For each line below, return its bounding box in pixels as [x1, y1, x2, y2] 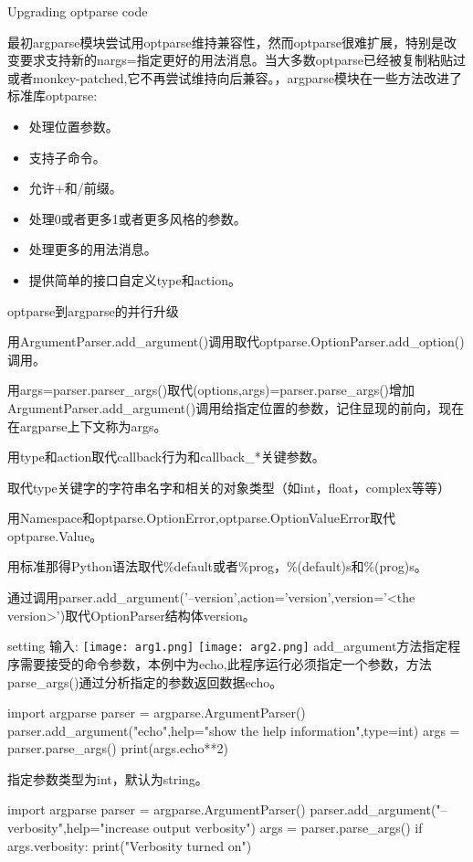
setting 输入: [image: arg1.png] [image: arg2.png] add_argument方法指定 [7, 636, 448, 655]
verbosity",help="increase [7, 818, 149, 837]
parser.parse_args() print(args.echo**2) [7, 739, 229, 758]
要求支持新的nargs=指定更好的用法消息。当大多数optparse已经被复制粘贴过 [19, 50, 466, 69]
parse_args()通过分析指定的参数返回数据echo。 [7, 672, 283, 691]
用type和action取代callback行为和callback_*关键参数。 [7, 447, 325, 466]
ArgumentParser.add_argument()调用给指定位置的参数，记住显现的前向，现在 [7, 398, 465, 417]
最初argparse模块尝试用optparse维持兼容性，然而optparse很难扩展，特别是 [7, 32, 444, 51]
